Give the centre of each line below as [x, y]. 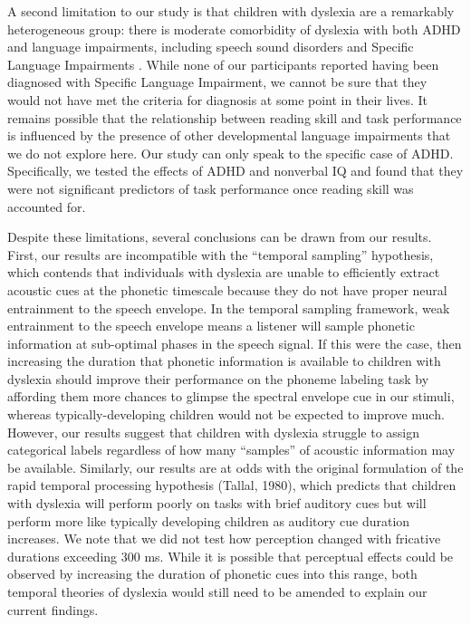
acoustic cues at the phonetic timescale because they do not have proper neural [227, 289]
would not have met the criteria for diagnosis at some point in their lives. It [218, 99]
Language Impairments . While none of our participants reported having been [223, 64]
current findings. [53, 609]
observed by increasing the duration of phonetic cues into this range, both [212, 574]
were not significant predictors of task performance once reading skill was [211, 188]
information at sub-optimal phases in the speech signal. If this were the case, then [235, 343]
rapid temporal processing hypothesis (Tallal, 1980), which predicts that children [232, 485]
